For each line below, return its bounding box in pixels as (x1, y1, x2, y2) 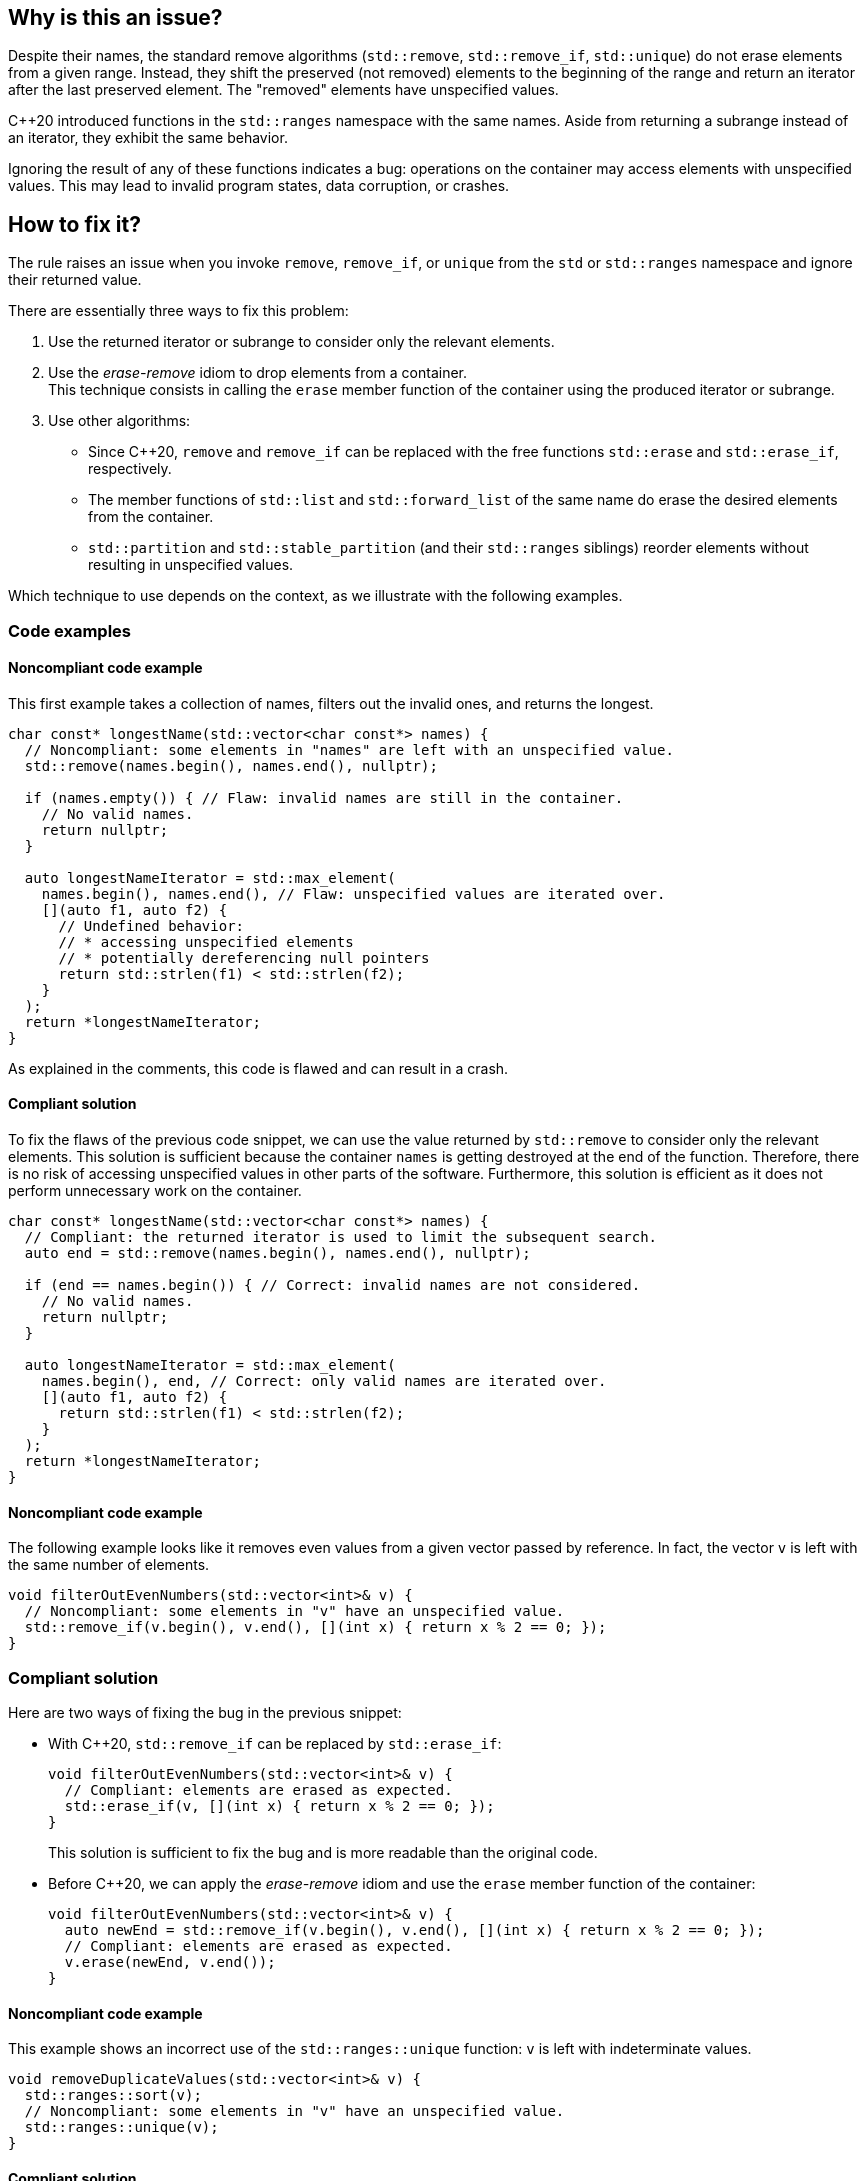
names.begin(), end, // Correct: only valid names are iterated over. (41, 1373, 607, 1390)
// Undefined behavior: (58, 917, 245, 934)
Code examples (8, 620, 132, 641)
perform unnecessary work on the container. (8, 1182, 302, 1200)
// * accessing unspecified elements (58, 933, 354, 950)
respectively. (88, 460, 172, 478)
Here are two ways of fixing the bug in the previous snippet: (8, 1704, 402, 1722)
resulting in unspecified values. (88, 556, 294, 574)
